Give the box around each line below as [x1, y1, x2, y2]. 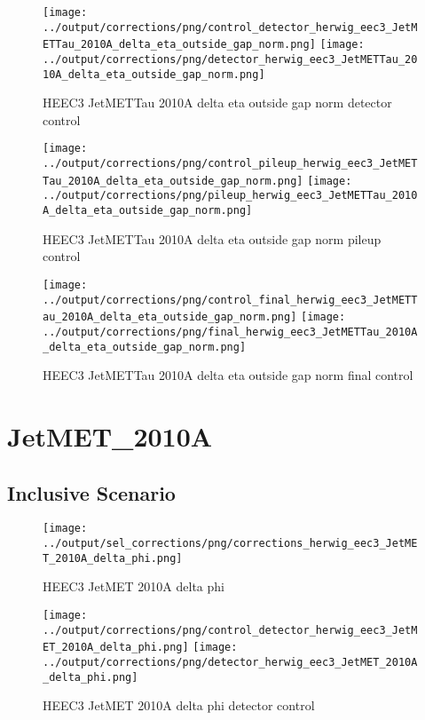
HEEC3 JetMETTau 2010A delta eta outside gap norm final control [43, 366, 413, 384]
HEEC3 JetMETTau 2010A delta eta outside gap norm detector [43, 93, 392, 112]
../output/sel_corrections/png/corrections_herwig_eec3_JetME [43, 537, 418, 550]
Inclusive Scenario [7, 479, 176, 506]
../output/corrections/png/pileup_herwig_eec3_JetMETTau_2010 [43, 189, 418, 202]
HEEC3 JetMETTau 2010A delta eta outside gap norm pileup [43, 229, 382, 248]
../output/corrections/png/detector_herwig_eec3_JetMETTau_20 [43, 52, 418, 66]
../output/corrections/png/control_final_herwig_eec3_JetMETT [43, 293, 418, 306]
